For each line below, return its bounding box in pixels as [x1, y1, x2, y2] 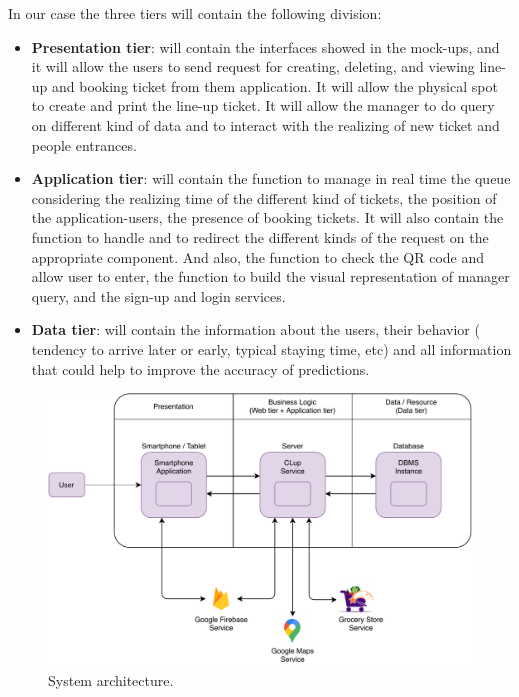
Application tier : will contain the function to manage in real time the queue [31, 168, 511, 189]
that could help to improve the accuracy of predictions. [31, 358, 370, 379]
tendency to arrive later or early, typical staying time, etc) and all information [31, 338, 512, 359]
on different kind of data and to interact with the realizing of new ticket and [31, 114, 500, 135]
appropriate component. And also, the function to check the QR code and [31, 246, 485, 267]
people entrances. [31, 134, 137, 155]
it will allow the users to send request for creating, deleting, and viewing [31, 56, 475, 77]
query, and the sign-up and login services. [31, 285, 286, 306]
